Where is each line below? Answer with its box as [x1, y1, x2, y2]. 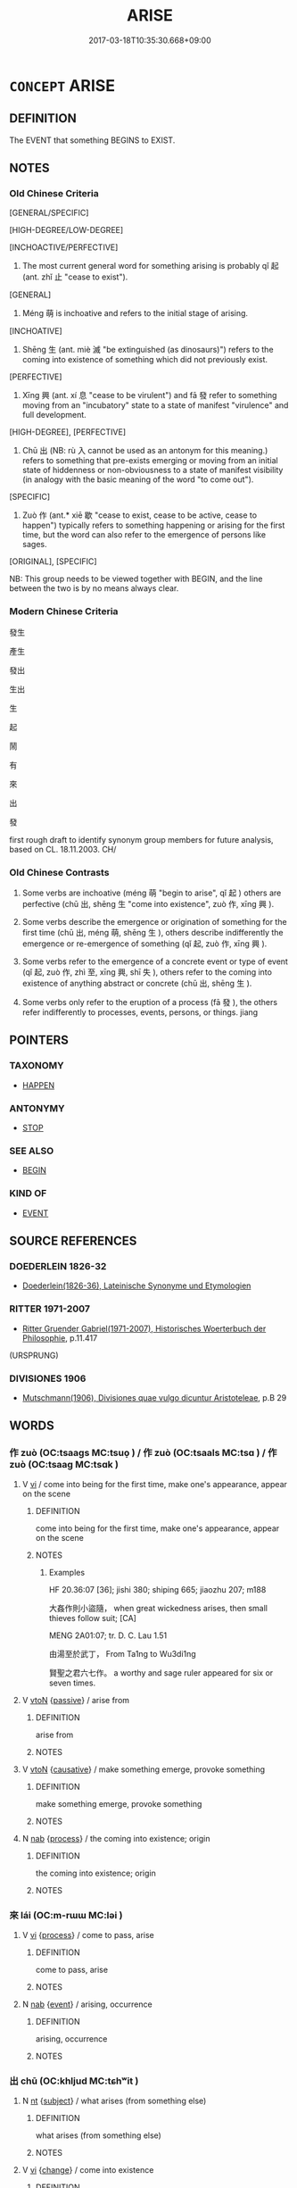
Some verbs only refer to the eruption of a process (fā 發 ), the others [21, 997, 278, 1008]
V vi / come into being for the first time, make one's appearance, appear [21, 1478, 288, 1489]
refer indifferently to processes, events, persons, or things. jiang [21, 1007, 259, 1018]
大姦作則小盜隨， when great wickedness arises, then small [48, 1602, 268, 1613]
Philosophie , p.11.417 [21, 1332, 98, 1344]
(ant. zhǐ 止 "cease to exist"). [21, 271, 128, 282]
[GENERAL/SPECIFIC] [9, 207, 89, 219]
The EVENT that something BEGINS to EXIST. [9, 135, 176, 146]
